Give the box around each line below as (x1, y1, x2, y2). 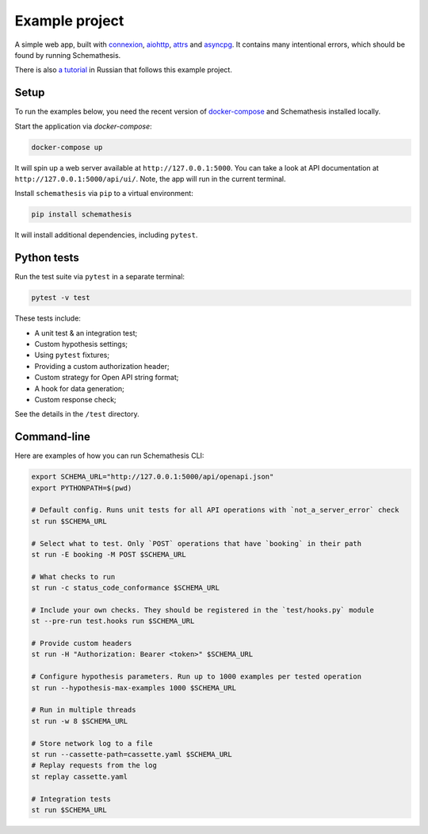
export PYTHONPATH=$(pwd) (31, 483, 132, 492)
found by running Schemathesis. (14, 50, 121, 60)
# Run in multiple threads (31, 705, 136, 714)
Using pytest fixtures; (34, 350, 110, 360)
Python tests (14, 251, 79, 265)
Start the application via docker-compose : (14, 121, 152, 131)
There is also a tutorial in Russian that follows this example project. (14, 65, 233, 75)
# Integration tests (31, 794, 111, 803)
